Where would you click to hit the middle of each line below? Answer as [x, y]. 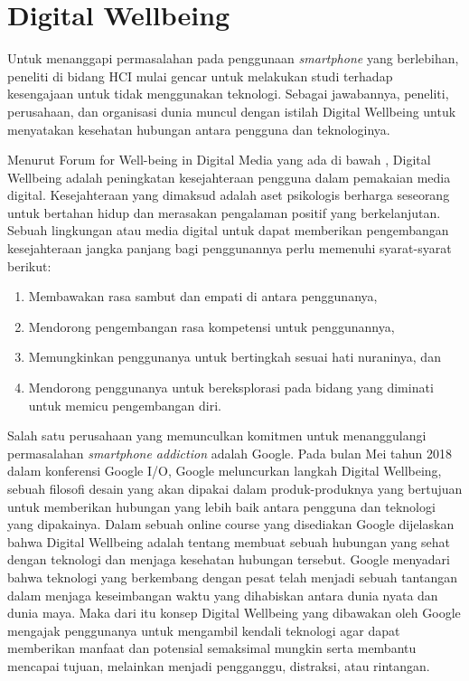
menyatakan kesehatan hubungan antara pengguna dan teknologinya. [199, 129]
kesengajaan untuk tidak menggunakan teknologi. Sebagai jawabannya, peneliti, [228, 94]
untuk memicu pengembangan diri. [125, 405]
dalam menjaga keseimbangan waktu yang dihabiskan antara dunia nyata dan [223, 595]
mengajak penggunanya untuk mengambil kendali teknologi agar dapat [204, 630]
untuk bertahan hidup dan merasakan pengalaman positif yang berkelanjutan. [224, 212]
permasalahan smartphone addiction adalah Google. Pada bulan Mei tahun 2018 [230, 453]
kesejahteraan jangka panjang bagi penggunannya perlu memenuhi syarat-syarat [230, 248]
